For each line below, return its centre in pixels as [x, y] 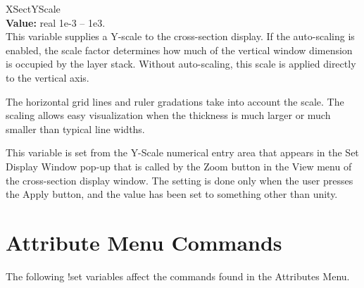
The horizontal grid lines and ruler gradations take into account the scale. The [175, 101]
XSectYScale [33, 8]
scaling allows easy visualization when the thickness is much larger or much [168, 115]
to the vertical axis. [48, 77]
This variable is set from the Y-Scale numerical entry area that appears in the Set [182, 152]
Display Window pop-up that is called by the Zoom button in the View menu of [179, 166]
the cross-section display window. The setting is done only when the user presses [180, 180]
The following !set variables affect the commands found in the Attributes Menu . [178, 276]
